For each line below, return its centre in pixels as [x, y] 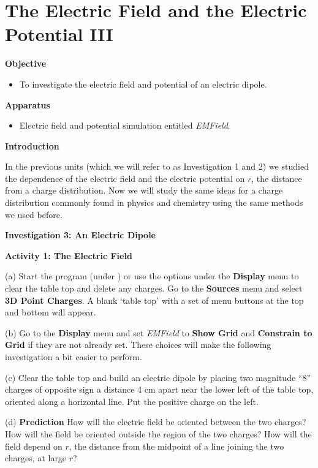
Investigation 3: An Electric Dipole [80, 235]
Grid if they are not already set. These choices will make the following [138, 345]
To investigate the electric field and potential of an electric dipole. [143, 84]
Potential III [59, 34]
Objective [26, 63]
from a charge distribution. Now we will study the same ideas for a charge [144, 190]
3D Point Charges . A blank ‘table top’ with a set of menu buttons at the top [154, 300]
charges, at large [36, 458]
